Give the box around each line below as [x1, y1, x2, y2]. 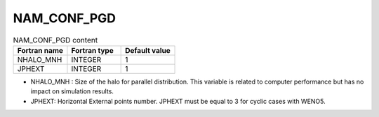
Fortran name [17, 45, 63, 55]
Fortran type [71, 45, 114, 55]
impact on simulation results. [30, 87, 114, 95]
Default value [125, 45, 171, 55]
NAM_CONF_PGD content [13, 35, 98, 45]
